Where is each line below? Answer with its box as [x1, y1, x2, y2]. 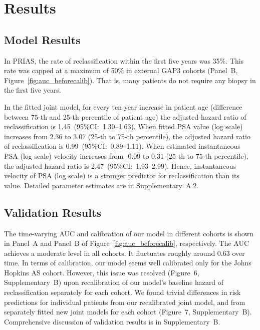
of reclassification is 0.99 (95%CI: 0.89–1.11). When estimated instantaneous [4, 141, 240, 151]
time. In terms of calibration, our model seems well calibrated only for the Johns [4, 257, 251, 268]
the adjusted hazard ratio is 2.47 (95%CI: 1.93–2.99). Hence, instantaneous [4, 160, 236, 171]
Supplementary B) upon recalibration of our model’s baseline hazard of [4, 277, 224, 287]
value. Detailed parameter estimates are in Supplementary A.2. [4, 180, 199, 190]
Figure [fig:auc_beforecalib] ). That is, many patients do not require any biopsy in [4, 75, 256, 85]
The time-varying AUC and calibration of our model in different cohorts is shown [4, 228, 254, 238]
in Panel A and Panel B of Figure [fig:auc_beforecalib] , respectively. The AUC [4, 238, 249, 248]
